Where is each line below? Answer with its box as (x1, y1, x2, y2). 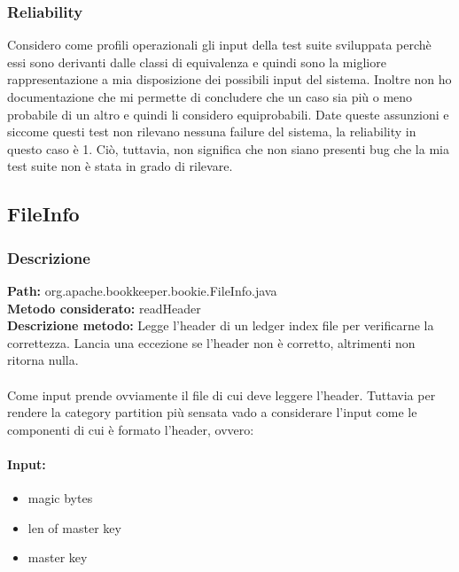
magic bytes (27, 489, 93, 507)
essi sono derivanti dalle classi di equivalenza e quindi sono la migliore (7, 52, 386, 71)
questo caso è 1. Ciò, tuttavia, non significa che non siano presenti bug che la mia (7, 139, 449, 158)
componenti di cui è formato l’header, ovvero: (7, 420, 254, 438)
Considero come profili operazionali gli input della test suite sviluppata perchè (7, 35, 432, 54)
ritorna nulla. (7, 351, 79, 369)
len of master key (27, 518, 121, 537)
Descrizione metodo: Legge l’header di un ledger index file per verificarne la (7, 316, 434, 335)
